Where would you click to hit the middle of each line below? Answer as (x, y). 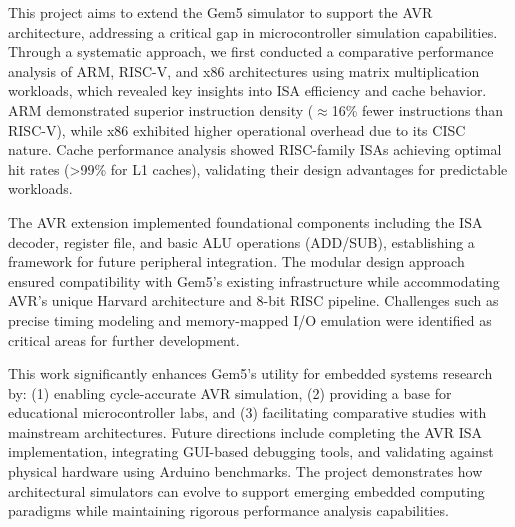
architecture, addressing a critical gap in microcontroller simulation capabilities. (253, 31)
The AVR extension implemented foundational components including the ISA (245, 221)
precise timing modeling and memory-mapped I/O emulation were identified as (250, 319)
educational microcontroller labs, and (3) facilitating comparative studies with (247, 412)
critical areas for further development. (124, 339)
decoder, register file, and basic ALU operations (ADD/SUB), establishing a (241, 241)
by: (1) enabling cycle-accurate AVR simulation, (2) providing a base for (230, 392)
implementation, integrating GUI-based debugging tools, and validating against (251, 451)
